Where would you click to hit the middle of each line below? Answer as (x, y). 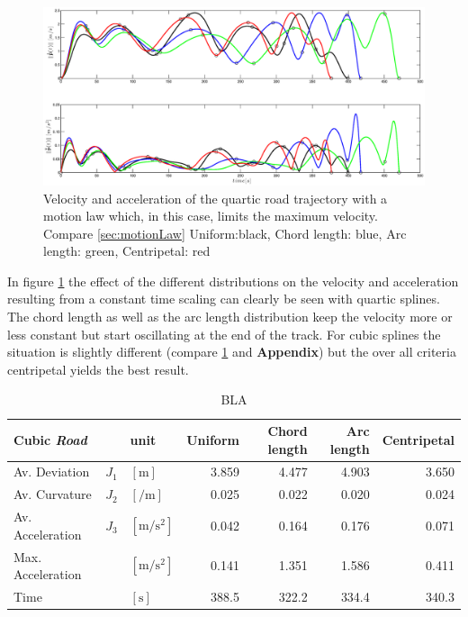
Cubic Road (50, 439)
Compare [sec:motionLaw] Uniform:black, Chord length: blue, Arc (225, 233)
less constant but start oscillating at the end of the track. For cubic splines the (224, 334)
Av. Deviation (52, 472)
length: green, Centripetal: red (127, 251)
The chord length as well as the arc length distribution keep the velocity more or (230, 317)
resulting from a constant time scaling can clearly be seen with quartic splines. (224, 299)
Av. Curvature (53, 494)
